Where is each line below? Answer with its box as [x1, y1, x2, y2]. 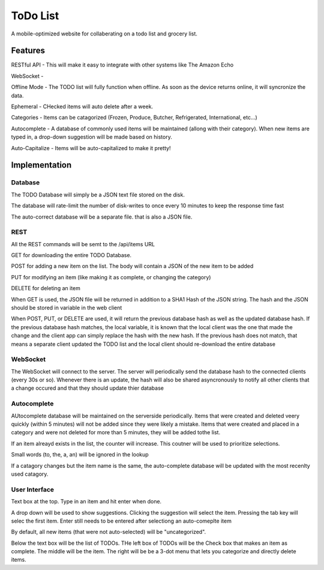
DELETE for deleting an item [11, 285, 80, 292]
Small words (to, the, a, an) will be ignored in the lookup [11, 451, 149, 458]
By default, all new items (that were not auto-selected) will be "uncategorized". [11, 529, 206, 536]
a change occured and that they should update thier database [11, 384, 164, 392]
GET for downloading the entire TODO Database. [11, 252, 132, 259]
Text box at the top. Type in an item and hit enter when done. [11, 498, 162, 505]
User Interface [11, 485, 54, 494]
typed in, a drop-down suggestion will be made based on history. [11, 133, 172, 141]
